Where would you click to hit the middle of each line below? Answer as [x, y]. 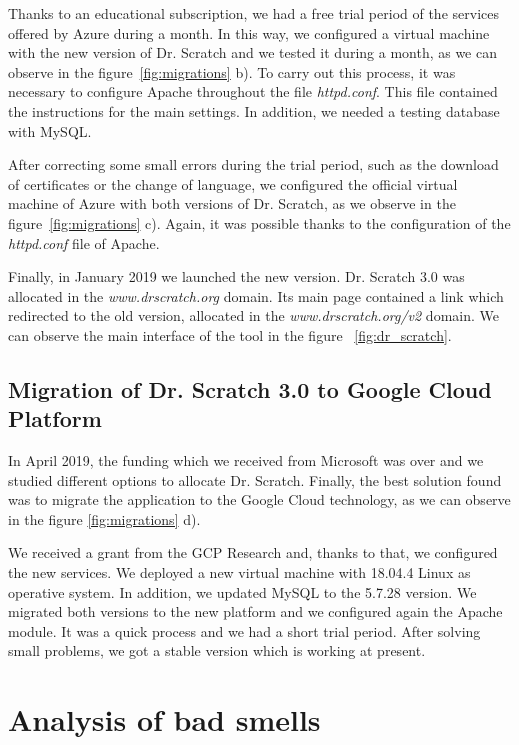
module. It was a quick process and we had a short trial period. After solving [244, 630]
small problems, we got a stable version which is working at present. [217, 650]
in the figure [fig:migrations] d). [104, 518]
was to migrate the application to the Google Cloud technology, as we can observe [259, 499]
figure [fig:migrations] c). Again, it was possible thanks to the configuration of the [259, 222]
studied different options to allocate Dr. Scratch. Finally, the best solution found [255, 479]
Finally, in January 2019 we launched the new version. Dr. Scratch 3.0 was [236, 276]
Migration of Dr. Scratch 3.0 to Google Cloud [250, 388]
